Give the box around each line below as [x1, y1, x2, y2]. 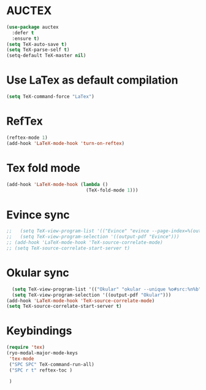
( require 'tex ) [6, 345, 45, 351]
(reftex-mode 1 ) [6, 135, 48, 141]
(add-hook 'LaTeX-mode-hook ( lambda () [6, 181, 109, 187]
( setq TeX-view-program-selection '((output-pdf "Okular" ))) [12, 292, 172, 298]
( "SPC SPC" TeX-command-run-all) [9, 361, 95, 367]
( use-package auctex [6, 24, 59, 30]
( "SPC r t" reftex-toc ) [9, 367, 72, 373]
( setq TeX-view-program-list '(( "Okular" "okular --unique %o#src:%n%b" [12, 286, 202, 292]
